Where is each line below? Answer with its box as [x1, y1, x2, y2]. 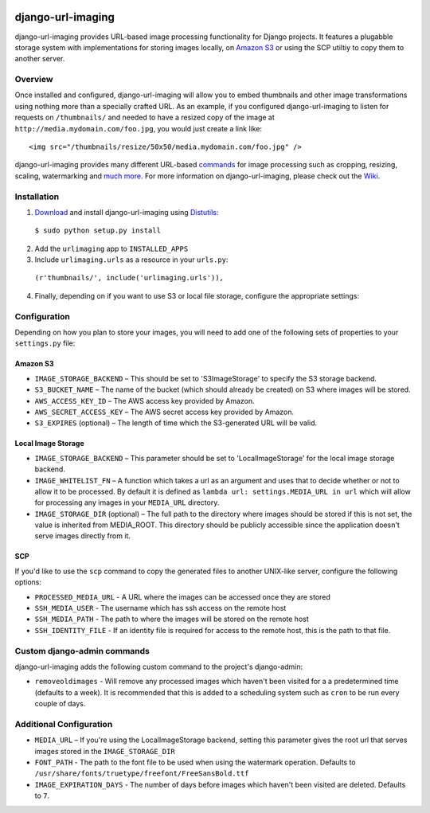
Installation [14, 191, 60, 202]
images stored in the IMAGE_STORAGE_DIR [34, 746, 175, 756]
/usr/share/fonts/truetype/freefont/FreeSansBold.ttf [34, 769, 249, 778]
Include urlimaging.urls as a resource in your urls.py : [34, 255, 229, 264]
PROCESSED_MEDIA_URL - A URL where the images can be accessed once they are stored [34, 592, 330, 601]
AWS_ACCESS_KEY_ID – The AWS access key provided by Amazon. [34, 396, 255, 405]
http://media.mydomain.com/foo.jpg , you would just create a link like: [14, 123, 263, 133]
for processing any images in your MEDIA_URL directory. [34, 498, 220, 507]
